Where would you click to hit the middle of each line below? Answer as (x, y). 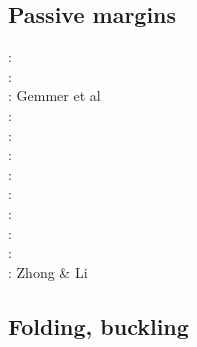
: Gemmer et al (54, 95)
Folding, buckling (98, 325)
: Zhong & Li (48, 271)
